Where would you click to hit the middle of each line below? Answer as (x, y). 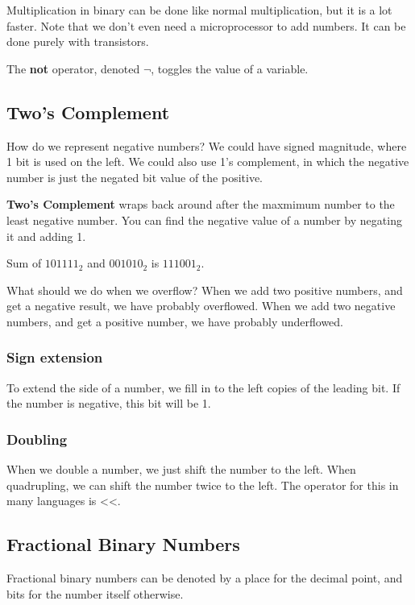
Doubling (37, 439)
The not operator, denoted (73, 68)
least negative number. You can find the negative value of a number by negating (204, 220)
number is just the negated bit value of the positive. (135, 177)
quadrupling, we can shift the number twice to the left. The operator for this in (203, 485)
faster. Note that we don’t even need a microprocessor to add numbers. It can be (206, 25)
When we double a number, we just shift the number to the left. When (181, 469)
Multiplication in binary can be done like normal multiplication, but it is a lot (199, 10)
